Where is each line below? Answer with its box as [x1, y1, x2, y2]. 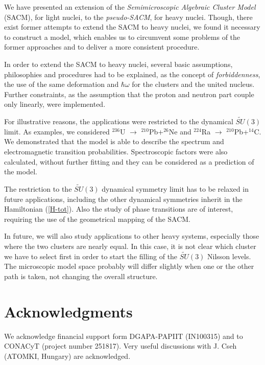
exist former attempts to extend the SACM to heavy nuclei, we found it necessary [4, 21, 260, 32]
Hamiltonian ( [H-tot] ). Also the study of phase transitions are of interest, [4, 203, 233, 214]
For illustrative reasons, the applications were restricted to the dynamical [4, 116, 233, 127]
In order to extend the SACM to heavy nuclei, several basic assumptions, [4, 58, 233, 69]
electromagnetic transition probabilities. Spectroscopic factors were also [4, 146, 228, 156]
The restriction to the [4, 183, 72, 194]
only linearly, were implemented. [4, 99, 106, 109]
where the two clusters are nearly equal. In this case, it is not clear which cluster [4, 240, 256, 251]
